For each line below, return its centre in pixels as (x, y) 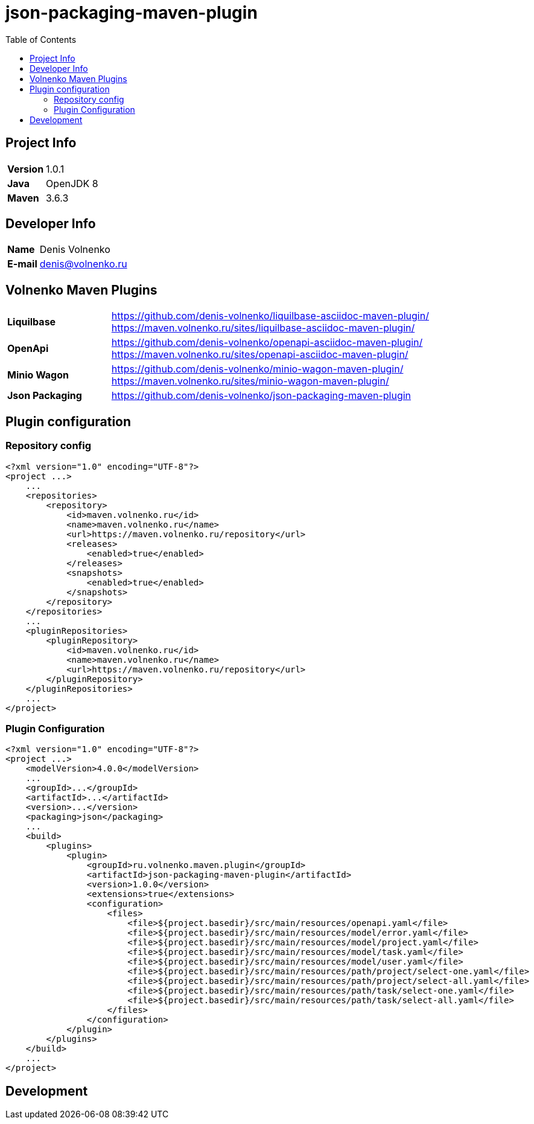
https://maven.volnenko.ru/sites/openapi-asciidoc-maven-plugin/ (260, 355)
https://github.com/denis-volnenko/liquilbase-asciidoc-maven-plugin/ (270, 316)
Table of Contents (41, 39)
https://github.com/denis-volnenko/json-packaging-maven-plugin (261, 396)
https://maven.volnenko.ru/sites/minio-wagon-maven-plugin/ (250, 381)
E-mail (22, 264)
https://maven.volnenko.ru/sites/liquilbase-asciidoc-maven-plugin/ (263, 328)
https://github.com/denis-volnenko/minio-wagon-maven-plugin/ (257, 369)
